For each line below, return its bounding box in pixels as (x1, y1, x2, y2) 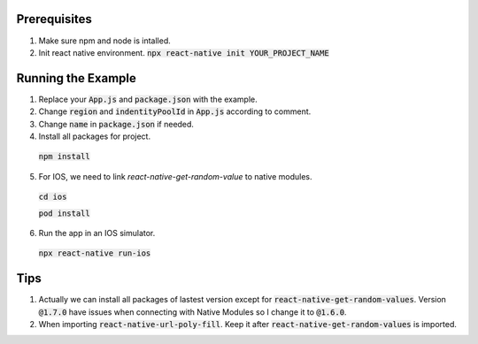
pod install (38, 208, 90, 218)
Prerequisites (16, 11, 92, 27)
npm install (38, 151, 90, 162)
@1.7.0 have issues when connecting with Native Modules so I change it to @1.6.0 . (38, 306, 347, 317)
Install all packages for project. (38, 131, 150, 141)
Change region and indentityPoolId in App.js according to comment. (38, 106, 312, 117)
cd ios (38, 192, 67, 203)
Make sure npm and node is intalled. (38, 35, 172, 46)
